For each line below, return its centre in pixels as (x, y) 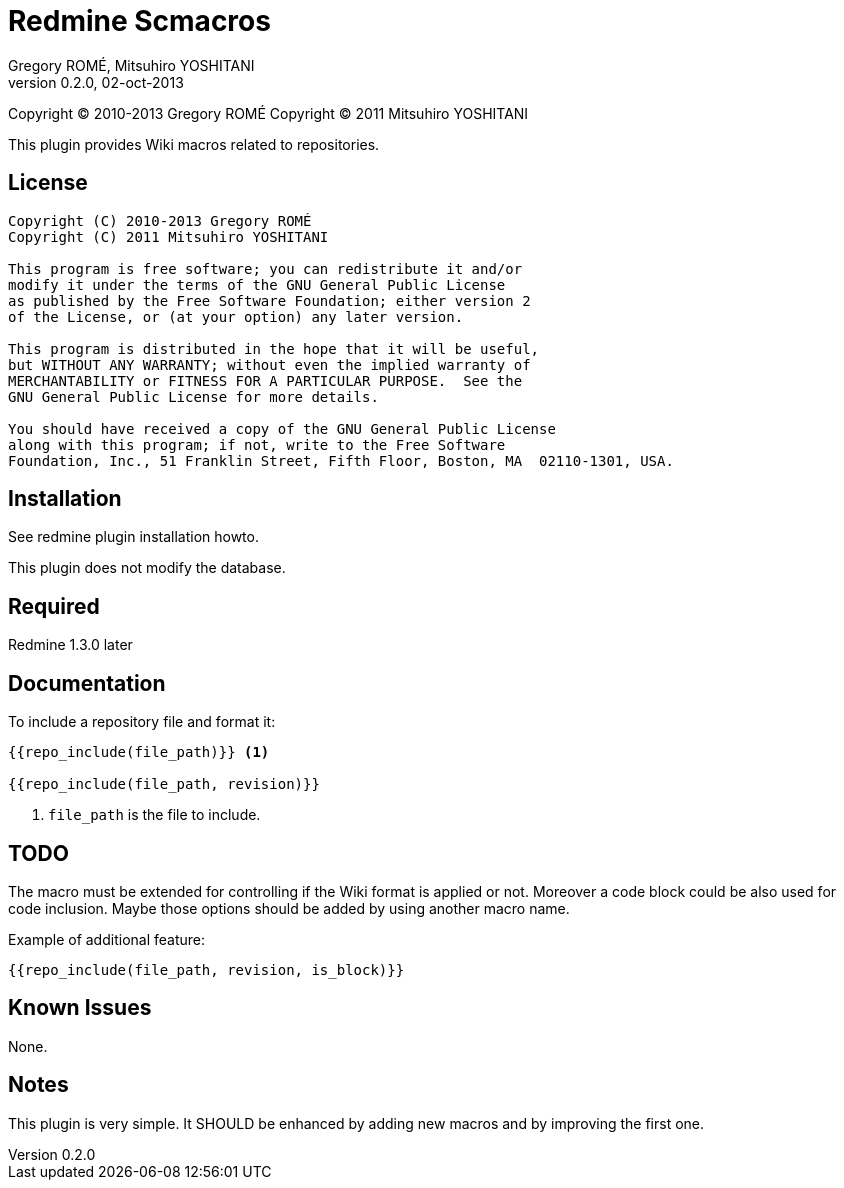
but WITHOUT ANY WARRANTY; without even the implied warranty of (269, 364)
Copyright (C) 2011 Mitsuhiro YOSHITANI (168, 236)
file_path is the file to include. (154, 815)
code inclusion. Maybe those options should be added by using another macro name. (289, 908)
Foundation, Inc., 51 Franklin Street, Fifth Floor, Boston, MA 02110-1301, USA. (341, 460)
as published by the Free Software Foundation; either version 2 (269, 300)
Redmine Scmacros (139, 21)
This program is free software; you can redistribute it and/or (265, 268)
